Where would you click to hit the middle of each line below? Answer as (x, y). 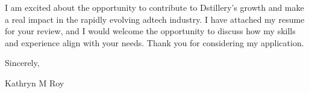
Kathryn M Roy (35, 82)
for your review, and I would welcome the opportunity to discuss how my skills (150, 31)
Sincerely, (22, 63)
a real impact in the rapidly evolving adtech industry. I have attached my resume (155, 19)
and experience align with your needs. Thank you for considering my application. (154, 42)
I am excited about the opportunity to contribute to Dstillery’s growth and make (154, 7)
